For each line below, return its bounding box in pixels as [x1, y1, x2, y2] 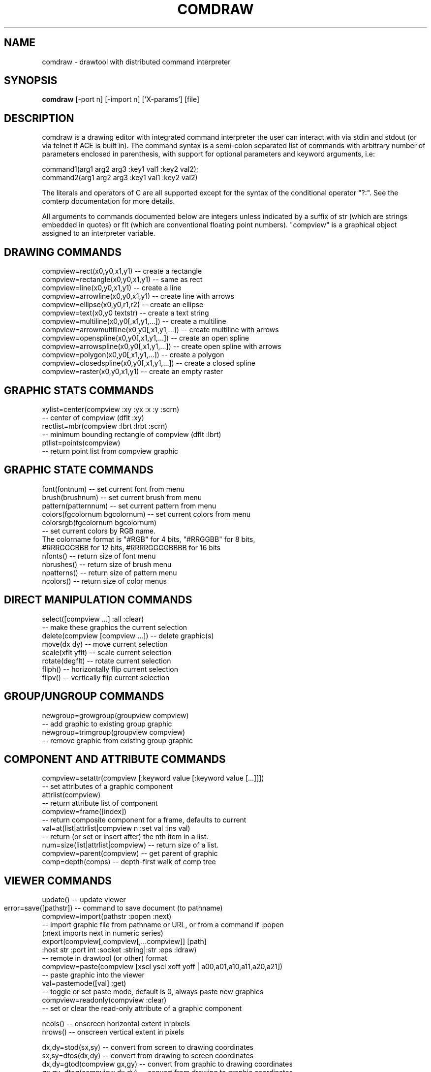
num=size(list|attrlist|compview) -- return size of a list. [42, 841, 219, 850]
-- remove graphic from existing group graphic [42, 736, 193, 745]
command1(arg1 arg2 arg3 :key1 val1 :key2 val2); [42, 165, 198, 174]
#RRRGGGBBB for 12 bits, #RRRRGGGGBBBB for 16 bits [42, 543, 221, 552]
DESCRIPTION [4, 112, 74, 125]
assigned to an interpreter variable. [42, 229, 155, 238]
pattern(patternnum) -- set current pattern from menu [42, 501, 216, 510]
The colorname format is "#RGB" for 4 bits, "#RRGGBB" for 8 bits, [42, 535, 255, 543]
